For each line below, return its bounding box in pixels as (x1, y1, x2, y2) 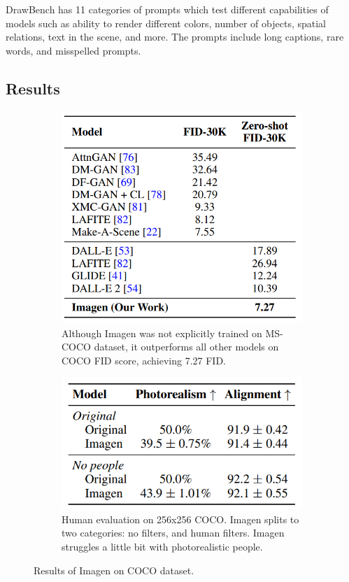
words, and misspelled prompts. (6, 43, 141, 57)
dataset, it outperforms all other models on (94, 339, 279, 354)
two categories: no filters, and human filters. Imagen (62, 525, 285, 540)
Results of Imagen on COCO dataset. (34, 562, 194, 577)
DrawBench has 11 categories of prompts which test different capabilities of (6, 2, 329, 16)
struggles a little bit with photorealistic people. (62, 539, 263, 553)
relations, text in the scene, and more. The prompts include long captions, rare (6, 29, 344, 44)
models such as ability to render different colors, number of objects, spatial (6, 15, 326, 30)
